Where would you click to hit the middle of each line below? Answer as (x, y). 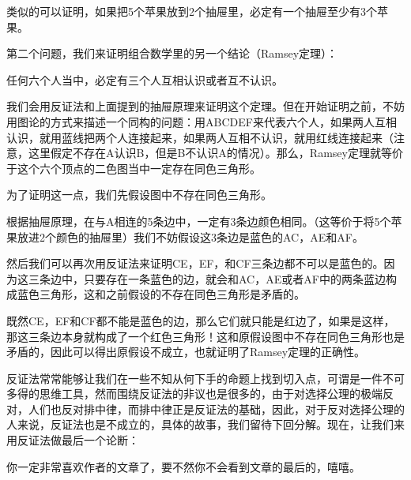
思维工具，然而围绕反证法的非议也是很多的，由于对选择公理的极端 (211, 394)
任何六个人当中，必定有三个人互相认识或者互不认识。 (145, 79)
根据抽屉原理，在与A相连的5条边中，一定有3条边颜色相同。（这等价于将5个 (199, 221)
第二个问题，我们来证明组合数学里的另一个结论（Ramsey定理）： (172, 53)
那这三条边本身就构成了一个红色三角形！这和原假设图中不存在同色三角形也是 (205, 336)
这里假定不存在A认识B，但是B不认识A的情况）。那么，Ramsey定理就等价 (215, 153)
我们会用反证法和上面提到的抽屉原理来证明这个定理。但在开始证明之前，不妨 (205, 106)
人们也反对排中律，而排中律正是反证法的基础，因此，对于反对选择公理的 (216, 409)
